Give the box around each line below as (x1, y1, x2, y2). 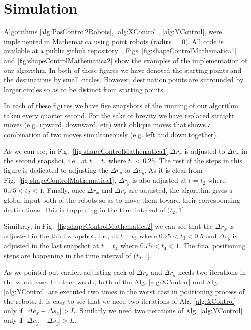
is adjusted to (184, 145, 225, 156)
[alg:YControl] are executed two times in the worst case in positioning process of (4, 286, 245, 296)
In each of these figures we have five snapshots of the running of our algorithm (4, 100, 239, 111)
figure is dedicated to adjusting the (4, 165, 108, 175)
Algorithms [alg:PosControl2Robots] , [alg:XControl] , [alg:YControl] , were (4, 26, 222, 37)
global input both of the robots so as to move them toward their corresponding (4, 195, 240, 205)
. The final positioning (179, 240, 246, 251)
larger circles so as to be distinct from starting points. (4, 84, 165, 94)
